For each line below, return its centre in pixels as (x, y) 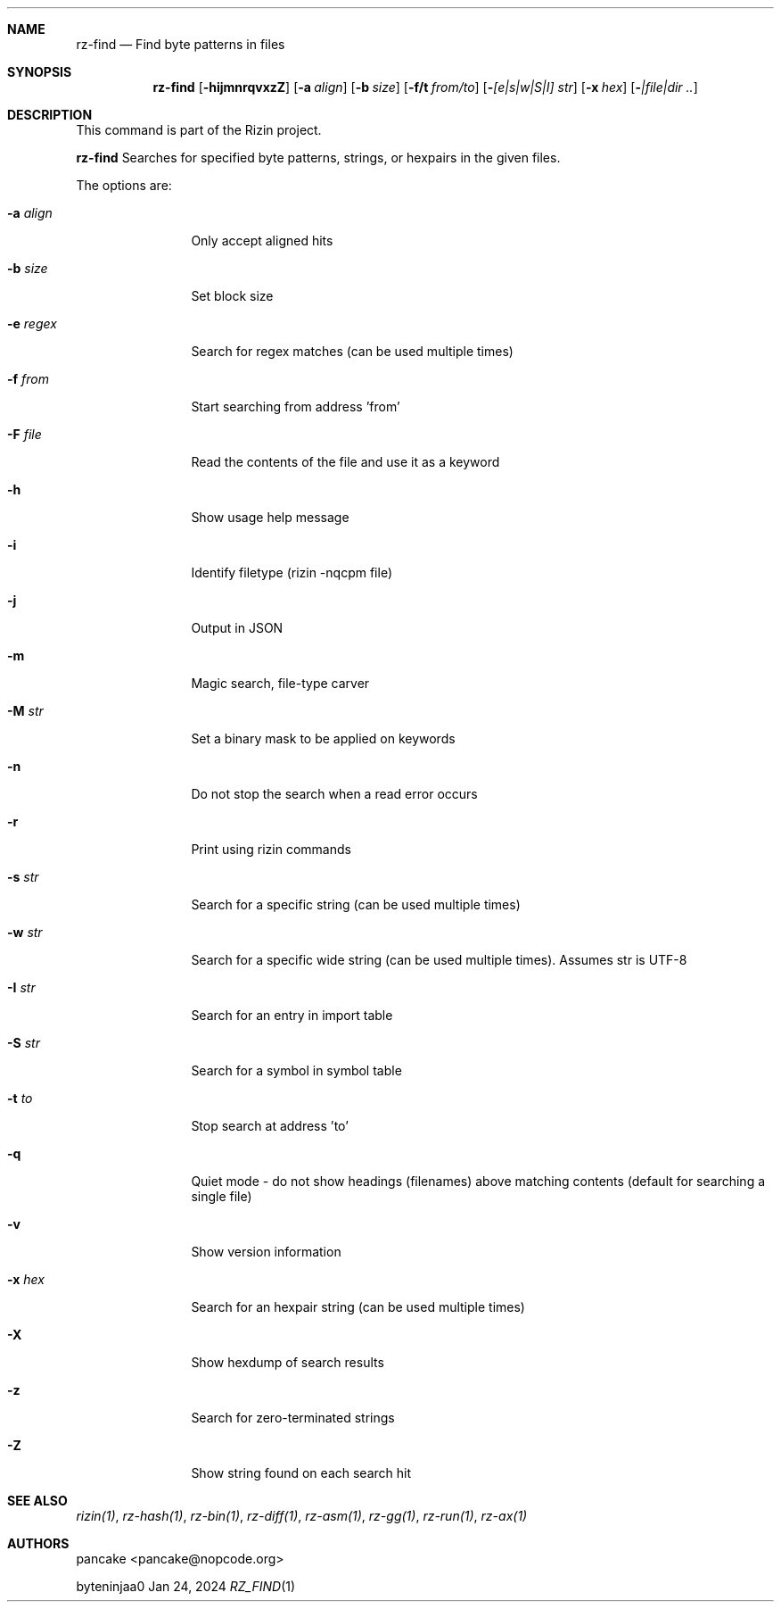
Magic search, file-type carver (280, 683)
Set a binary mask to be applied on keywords (323, 738)
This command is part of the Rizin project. (199, 130)
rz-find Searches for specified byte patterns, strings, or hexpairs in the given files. (318, 158)
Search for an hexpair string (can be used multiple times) (358, 1307)
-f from (28, 379)
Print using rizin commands (271, 849)
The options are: (124, 185)
